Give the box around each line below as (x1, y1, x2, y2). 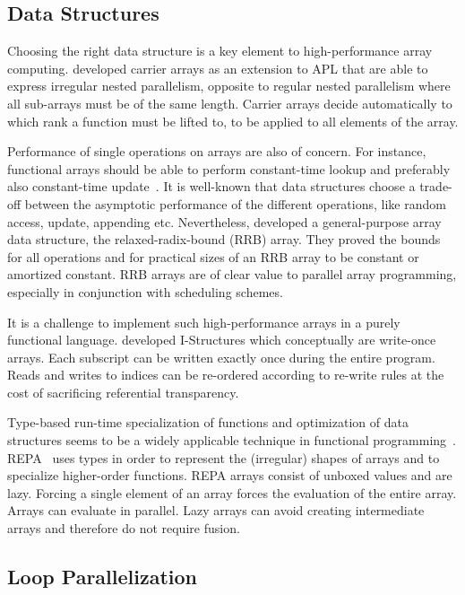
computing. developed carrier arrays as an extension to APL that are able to (7, 58, 428, 77)
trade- (419, 177, 452, 196)
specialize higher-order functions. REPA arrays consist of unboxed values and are (7, 466, 452, 485)
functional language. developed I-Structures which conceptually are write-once (7, 330, 436, 349)
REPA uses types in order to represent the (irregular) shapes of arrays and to (7, 448, 440, 467)
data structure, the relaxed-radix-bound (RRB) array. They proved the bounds (7, 230, 441, 249)
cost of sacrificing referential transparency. (7, 382, 239, 401)
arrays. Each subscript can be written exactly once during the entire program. (7, 347, 435, 366)
